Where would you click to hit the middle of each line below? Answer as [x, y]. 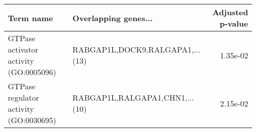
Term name [31, 18]
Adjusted [230, 12]
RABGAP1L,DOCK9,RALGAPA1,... [136, 49]
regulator [24, 97]
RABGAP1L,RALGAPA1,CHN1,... [133, 97]
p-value [234, 23]
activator [23, 49]
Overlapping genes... [113, 18]
